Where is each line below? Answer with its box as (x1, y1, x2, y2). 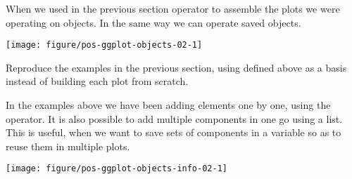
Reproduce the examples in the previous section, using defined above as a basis (6, 60, 347, 74)
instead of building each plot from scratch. (6, 74, 189, 88)
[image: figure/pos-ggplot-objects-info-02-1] (6, 164, 227, 174)
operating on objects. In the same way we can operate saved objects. (6, 15, 301, 29)
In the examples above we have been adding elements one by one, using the (6, 98, 331, 112)
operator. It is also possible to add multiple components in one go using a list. (6, 111, 343, 126)
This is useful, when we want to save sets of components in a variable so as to (6, 125, 341, 140)
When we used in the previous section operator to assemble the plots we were (6, 1, 340, 15)
